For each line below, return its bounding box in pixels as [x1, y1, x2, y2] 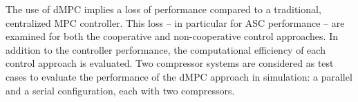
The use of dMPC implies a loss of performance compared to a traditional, [6, 2, 321, 16]
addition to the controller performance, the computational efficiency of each [6, 42, 326, 57]
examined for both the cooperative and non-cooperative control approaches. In [6, 29, 338, 43]
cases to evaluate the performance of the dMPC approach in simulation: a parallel [6, 69, 352, 83]
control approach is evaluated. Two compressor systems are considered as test [6, 56, 334, 70]
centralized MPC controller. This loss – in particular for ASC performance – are [6, 15, 345, 30]
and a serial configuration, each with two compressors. [6, 83, 235, 97]
